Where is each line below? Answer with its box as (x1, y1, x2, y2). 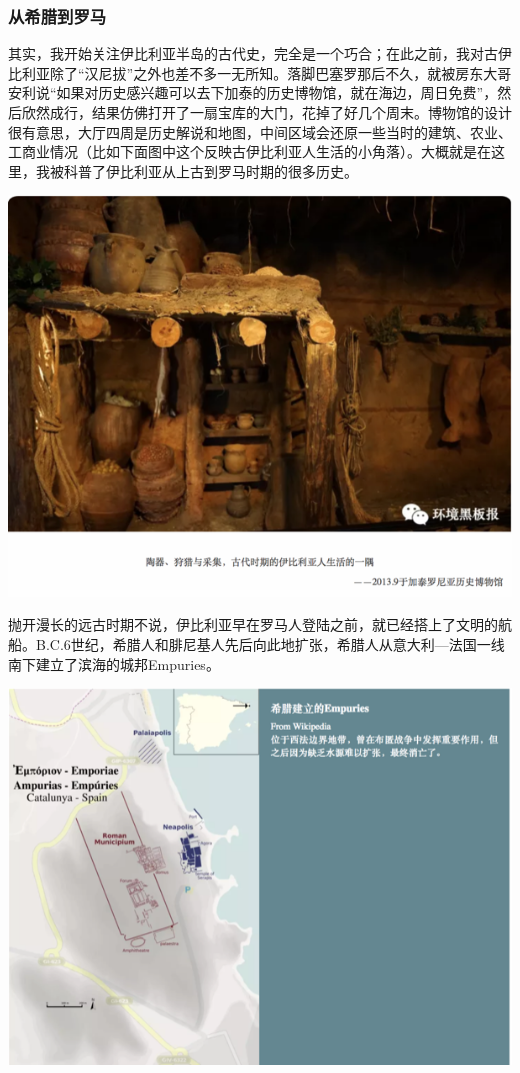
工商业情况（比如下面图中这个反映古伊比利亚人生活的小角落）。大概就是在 (8, 141, 491, 162)
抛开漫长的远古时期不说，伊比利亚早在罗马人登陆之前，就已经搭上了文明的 (8, 614, 498, 635)
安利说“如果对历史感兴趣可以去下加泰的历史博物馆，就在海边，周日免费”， (8, 82, 498, 103)
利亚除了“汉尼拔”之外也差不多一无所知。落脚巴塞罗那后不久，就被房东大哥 (21, 62, 512, 83)
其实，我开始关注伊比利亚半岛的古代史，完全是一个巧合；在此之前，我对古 (8, 43, 498, 64)
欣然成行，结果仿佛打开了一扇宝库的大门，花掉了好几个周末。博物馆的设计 (21, 102, 512, 122)
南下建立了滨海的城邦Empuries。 (8, 653, 220, 674)
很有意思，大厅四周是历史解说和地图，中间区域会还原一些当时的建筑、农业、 (8, 121, 512, 142)
